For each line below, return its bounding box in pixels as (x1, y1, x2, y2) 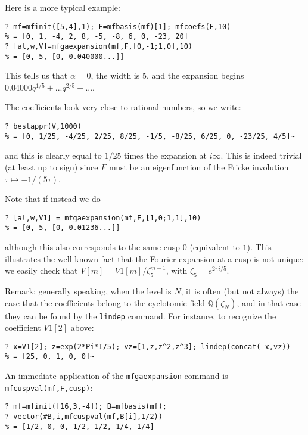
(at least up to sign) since (5, 160, 98, 173)
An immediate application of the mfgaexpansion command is (5, 369, 228, 382)
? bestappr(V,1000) (5, 122, 82, 130)
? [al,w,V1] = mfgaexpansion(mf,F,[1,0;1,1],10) (5, 213, 201, 222)
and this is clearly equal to (5, 149, 102, 161)
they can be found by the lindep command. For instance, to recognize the (5, 309, 276, 322)
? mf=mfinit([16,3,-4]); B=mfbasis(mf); (5, 402, 167, 411)
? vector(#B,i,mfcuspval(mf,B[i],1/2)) (5, 412, 163, 421)
